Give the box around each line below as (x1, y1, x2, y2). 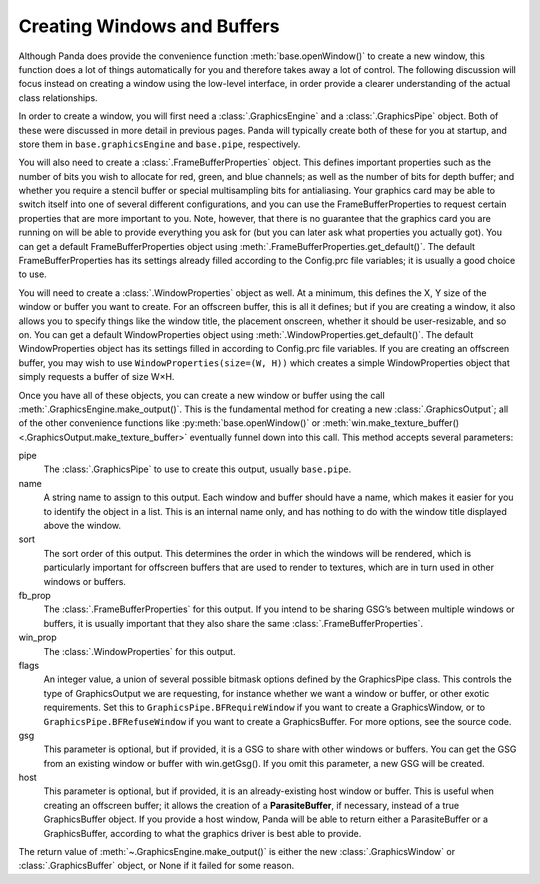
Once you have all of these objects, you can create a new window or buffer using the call (18, 389, 385, 401)
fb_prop (18, 590, 52, 601)
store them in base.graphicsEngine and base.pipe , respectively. (18, 138, 301, 150)
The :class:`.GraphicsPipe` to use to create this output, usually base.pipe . (43, 463, 352, 475)
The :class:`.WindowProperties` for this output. (43, 645, 236, 657)
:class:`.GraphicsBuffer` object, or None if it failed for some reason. (18, 860, 295, 872)
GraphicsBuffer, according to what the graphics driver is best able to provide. (43, 827, 362, 839)
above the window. (43, 520, 122, 532)
